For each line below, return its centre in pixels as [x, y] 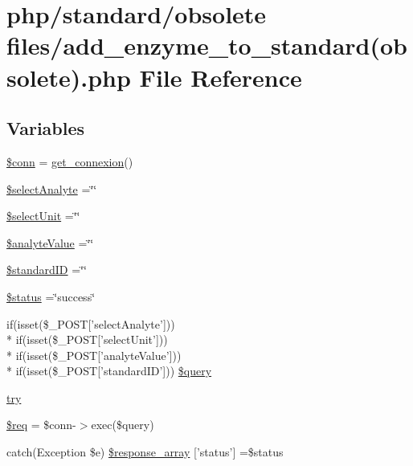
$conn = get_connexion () [70, 161]
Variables [46, 128]
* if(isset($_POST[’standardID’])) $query [109, 371]
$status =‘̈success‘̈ [51, 296]
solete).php [69, 77]
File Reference [221, 77]
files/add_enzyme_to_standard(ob [207, 45]
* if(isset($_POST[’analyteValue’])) [94, 355]
